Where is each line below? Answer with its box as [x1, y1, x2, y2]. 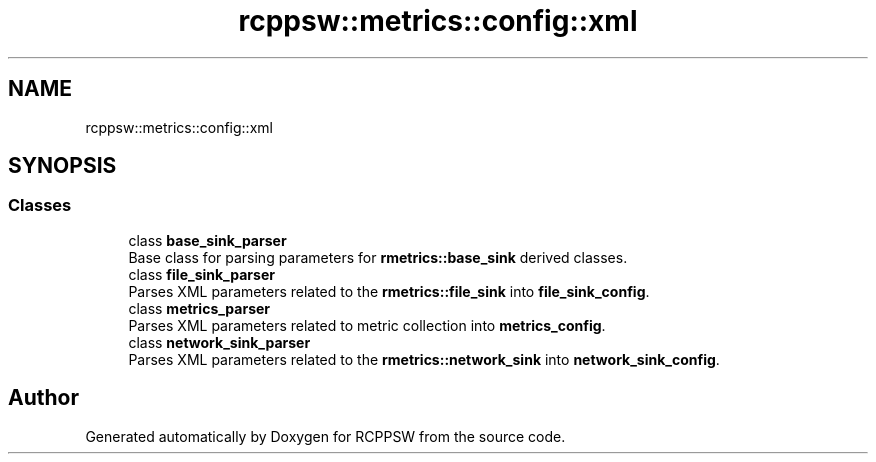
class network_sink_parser [128, 333, 311, 351]
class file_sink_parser [128, 265, 275, 283]
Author [8, 385, 79, 411]
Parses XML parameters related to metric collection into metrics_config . [128, 316, 606, 334]
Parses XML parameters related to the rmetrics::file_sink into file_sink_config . [128, 282, 650, 300]
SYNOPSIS [8, 153, 117, 179]
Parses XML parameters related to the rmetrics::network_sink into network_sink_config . [128, 350, 720, 368]
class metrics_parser [128, 299, 271, 317]
